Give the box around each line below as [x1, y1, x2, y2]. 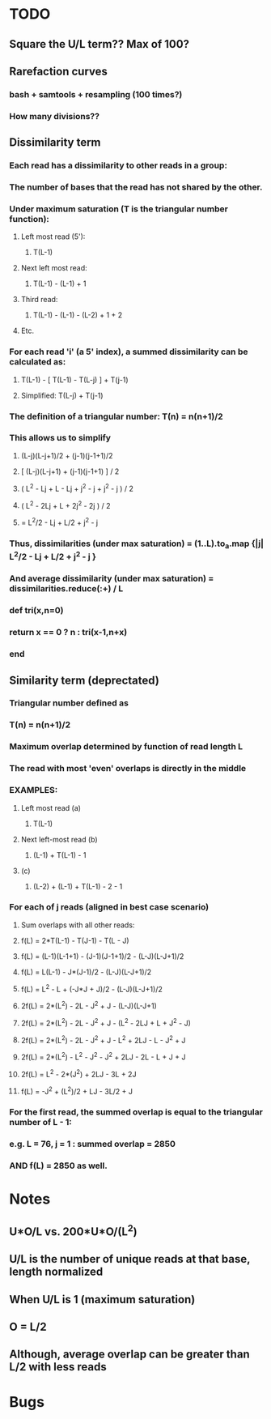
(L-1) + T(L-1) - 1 [32, 850, 87, 859]
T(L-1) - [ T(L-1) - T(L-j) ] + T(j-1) [20, 374, 129, 385]
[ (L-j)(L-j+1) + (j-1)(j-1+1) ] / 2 [20, 467, 120, 476]
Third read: [20, 295, 58, 305]
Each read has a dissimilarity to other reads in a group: [9, 160, 227, 171]
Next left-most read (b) [20, 834, 98, 844]
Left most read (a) [20, 803, 82, 812]
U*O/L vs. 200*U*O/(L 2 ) [9, 1222, 138, 1238]
